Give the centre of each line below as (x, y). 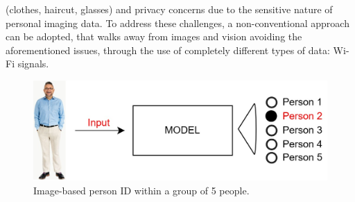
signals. (33, 64)
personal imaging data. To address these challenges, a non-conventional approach (177, 23)
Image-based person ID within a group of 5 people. (141, 191)
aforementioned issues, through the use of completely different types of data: (168, 50)
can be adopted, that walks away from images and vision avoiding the (154, 36)
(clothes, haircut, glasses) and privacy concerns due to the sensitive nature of (169, 9)
